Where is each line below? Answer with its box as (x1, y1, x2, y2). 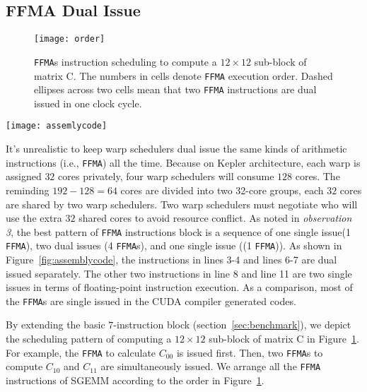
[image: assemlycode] (6, 121, 107, 131)
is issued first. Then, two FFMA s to (176, 345, 323, 360)
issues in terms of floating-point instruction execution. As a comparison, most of (6, 280, 353, 295)
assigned (6, 169, 42, 184)
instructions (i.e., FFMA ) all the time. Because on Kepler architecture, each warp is (6, 155, 361, 170)
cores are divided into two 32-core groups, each (120, 182, 324, 197)
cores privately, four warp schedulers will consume (58, 169, 274, 184)
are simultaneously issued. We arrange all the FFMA (100, 359, 321, 374)
